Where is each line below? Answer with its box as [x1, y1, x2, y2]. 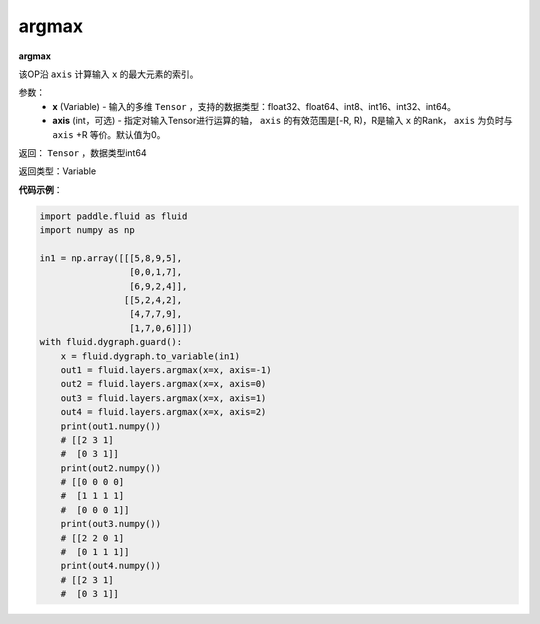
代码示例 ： [18, 183, 63, 195]
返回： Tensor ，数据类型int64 [18, 146, 147, 159]
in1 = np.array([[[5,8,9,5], [39, 252, 183, 264]
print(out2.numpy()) [60, 462, 162, 474]
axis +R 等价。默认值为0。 [52, 128, 166, 140]
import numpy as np [39, 225, 135, 236]
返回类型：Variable [18, 165, 97, 177]
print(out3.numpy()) [60, 518, 162, 530]
